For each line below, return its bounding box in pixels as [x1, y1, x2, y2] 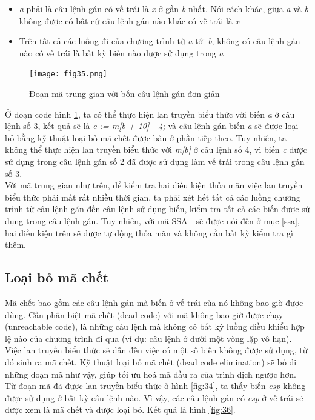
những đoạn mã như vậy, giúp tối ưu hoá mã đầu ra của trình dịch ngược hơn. [5, 367, 296, 380]
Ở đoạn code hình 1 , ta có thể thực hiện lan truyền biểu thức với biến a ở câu [5, 107, 295, 120]
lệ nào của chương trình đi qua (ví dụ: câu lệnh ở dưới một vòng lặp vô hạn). [5, 332, 292, 344]
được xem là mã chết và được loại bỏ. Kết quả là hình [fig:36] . [5, 403, 236, 416]
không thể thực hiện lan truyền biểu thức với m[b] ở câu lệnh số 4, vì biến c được [5, 143, 307, 156]
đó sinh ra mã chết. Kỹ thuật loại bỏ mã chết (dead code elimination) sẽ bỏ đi [5, 355, 297, 368]
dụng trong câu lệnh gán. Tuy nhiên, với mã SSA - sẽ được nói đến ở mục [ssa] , [5, 214, 300, 227]
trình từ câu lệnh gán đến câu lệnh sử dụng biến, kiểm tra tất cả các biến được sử [5, 202, 310, 215]
